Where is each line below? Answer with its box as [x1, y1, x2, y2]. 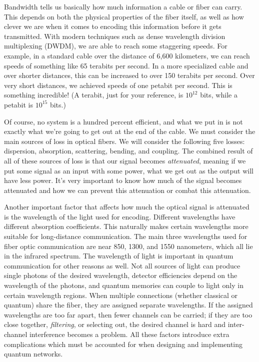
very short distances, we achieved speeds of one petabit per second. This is [4, 79, 232, 90]
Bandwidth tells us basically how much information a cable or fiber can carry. [4, 1, 242, 11]
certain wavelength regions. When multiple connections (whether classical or [4, 289, 238, 300]
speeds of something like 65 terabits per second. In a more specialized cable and [4, 60, 248, 70]
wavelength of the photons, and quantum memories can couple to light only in [4, 280, 243, 290]
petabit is [4, 99, 33, 109]
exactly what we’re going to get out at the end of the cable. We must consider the [4, 126, 255, 136]
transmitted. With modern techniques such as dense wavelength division [4, 30, 225, 41]
